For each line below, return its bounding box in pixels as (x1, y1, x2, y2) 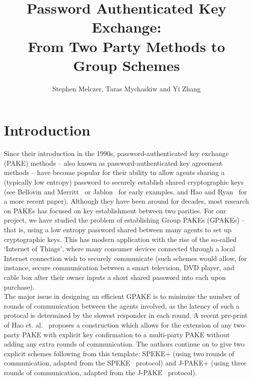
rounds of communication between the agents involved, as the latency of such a (4, 300, 240, 311)
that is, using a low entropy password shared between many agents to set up (4, 224, 232, 234)
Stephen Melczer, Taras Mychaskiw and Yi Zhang (52, 83, 201, 93)
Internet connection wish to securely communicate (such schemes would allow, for (4, 253, 247, 263)
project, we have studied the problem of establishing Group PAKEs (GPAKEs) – (4, 215, 245, 225)
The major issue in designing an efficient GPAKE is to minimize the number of (4, 291, 240, 301)
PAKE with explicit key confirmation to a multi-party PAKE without (22, 329, 230, 339)
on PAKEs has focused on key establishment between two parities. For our (4, 205, 226, 215)
